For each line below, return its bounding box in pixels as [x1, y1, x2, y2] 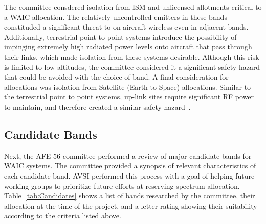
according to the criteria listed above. [4, 210, 121, 221]
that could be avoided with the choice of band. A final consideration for [4, 71, 229, 82]
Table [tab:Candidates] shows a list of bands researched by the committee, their [4, 190, 255, 201]
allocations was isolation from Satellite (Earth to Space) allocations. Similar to [4, 81, 251, 92]
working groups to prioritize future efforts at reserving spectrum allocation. [4, 180, 240, 191]
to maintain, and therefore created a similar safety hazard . [4, 101, 191, 112]
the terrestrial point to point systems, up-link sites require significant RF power [4, 91, 254, 102]
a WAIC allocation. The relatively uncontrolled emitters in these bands [4, 11, 227, 22]
